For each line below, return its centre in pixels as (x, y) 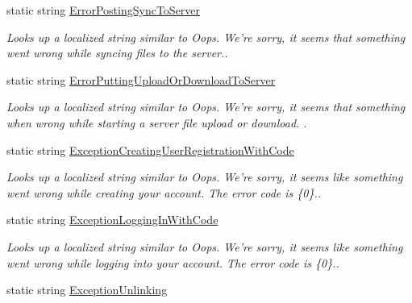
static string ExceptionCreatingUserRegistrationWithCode (150, 149)
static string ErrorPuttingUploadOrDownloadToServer (141, 79)
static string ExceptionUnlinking (87, 290)
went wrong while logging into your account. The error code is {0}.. (173, 262)
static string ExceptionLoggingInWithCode (112, 220)
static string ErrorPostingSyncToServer (104, 10)
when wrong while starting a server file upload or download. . (157, 122)
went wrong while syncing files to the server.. (117, 53)
